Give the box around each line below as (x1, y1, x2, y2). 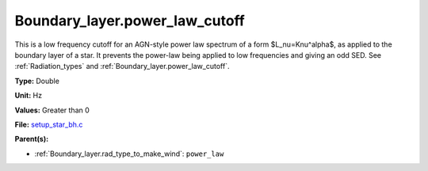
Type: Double (14, 76, 59, 85)
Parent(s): (14, 135, 49, 144)
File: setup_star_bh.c (14, 120, 83, 129)
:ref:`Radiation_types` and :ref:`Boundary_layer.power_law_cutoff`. (14, 62, 230, 71)
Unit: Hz (14, 91, 43, 101)
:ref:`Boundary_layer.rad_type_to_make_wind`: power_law (34, 149, 224, 158)
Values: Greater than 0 (14, 105, 90, 115)
